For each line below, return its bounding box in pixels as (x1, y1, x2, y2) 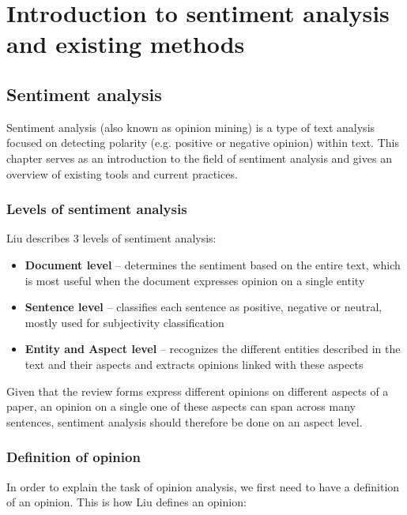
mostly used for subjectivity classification (24, 314, 224, 330)
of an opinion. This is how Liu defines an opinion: (6, 494, 247, 510)
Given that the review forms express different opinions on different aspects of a (6, 382, 389, 399)
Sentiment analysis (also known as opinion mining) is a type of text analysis (6, 118, 375, 135)
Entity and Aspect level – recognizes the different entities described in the (24, 340, 401, 357)
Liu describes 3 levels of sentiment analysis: (6, 230, 217, 246)
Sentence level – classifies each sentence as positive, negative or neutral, (24, 299, 383, 315)
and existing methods (6, 28, 245, 60)
